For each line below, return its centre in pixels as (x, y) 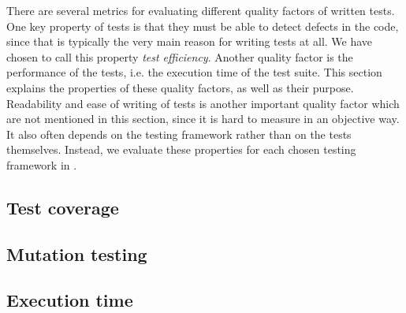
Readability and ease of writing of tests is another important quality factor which (203, 103)
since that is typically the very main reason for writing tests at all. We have (190, 41)
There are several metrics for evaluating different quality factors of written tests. (201, 10)
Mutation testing (77, 253)
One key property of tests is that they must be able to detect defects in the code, (203, 26)
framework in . (42, 164)
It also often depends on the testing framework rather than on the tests (179, 134)
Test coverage (63, 207)
